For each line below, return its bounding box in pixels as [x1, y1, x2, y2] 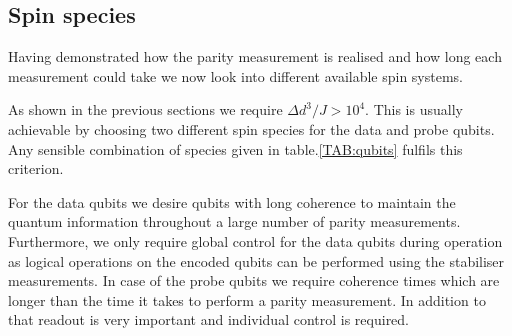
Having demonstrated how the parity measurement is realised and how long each [8, 46, 502, 67]
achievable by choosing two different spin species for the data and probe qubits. [8, 118, 495, 139]
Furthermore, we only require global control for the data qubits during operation [8, 230, 503, 251]
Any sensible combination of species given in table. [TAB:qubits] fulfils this [8, 138, 463, 159]
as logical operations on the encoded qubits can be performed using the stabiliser [8, 250, 505, 271]
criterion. [8, 158, 64, 179]
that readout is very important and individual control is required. [8, 309, 410, 330]
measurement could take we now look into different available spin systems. [8, 65, 464, 86]
